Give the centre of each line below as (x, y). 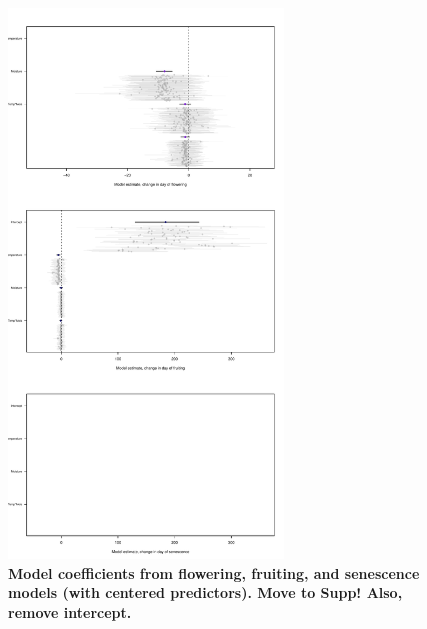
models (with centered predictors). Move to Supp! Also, (205, 592)
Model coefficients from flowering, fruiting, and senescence (214, 572)
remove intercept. (70, 611)
